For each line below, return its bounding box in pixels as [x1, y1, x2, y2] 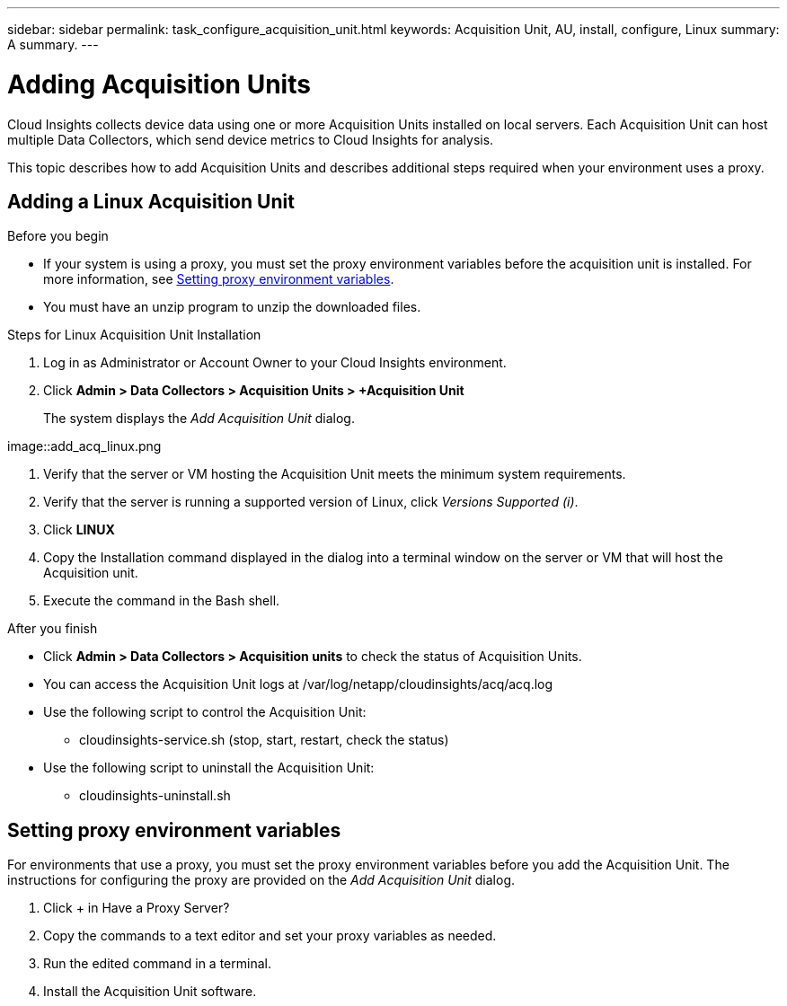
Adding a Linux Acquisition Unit [7, 190, 295, 213]
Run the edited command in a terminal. [43, 956, 271, 972]
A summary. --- [7, 37, 99, 52]
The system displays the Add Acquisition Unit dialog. [43, 410, 355, 427]
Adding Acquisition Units [7, 68, 311, 100]
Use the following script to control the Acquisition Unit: [43, 704, 367, 720]
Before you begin [7, 228, 109, 244]
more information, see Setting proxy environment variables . [43, 271, 394, 287]
